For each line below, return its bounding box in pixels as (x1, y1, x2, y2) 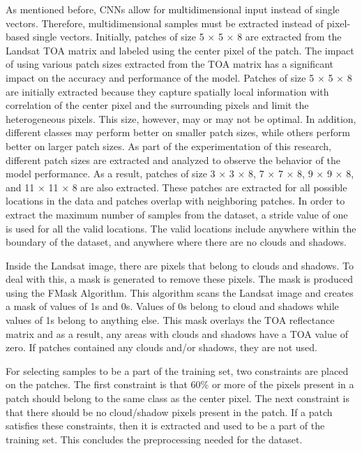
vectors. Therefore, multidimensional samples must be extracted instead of (6, 15, 324, 30)
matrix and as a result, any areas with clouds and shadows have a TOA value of (6, 326, 348, 341)
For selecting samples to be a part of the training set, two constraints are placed (6, 363, 349, 378)
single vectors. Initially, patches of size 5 (32, 29, 204, 44)
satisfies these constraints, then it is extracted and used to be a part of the (6, 418, 325, 433)
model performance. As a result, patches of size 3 (6, 166, 216, 181)
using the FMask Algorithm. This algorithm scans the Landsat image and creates (6, 285, 354, 300)
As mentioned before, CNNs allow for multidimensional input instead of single (6, 2, 340, 16)
